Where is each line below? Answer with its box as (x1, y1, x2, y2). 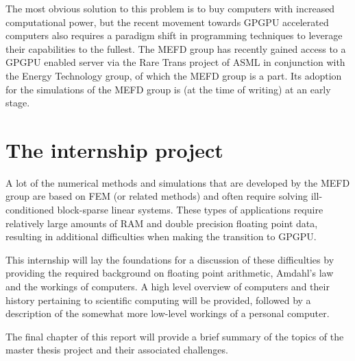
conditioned (5, 202, 54, 217)
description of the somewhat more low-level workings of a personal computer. (5, 306, 330, 321)
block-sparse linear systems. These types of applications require (57, 202, 323, 217)
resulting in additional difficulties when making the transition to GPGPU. (5, 229, 317, 244)
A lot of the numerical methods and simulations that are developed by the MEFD (5, 175, 350, 189)
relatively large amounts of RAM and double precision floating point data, (5, 216, 318, 230)
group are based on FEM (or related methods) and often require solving (5, 189, 308, 203)
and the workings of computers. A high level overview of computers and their (5, 279, 330, 294)
